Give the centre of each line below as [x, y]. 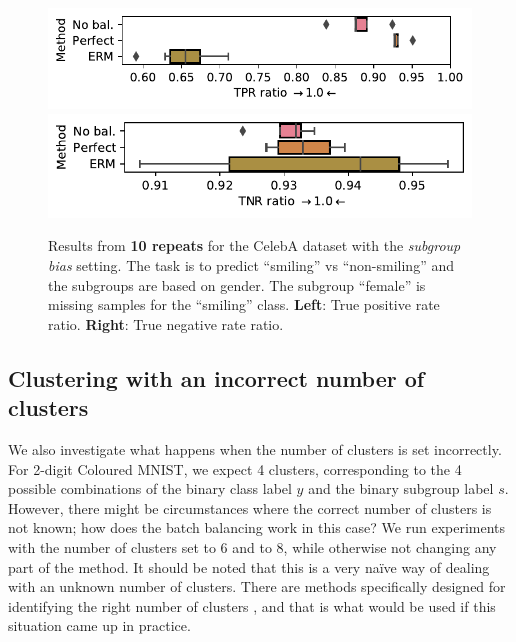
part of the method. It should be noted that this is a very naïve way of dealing [249, 566]
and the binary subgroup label [401, 488]
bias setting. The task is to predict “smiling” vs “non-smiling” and [251, 265]
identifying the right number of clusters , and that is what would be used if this [252, 605]
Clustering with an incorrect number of [216, 377]
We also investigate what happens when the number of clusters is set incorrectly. [255, 449]
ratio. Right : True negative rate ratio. [166, 323]
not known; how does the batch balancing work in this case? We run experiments [257, 527]
